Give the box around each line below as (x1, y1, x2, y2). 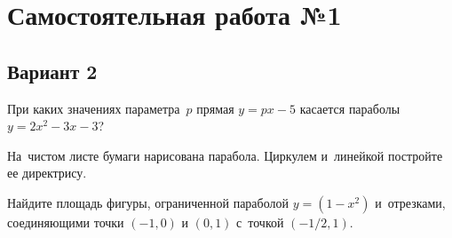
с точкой (236, 212, 284, 231)
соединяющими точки (7, 212, 124, 231)
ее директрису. (7, 163, 87, 182)
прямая (196, 99, 234, 117)
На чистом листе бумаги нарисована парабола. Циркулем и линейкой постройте (7, 146, 443, 164)
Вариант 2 (7, 57, 98, 84)
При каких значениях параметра (7, 99, 180, 117)
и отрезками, (375, 193, 446, 211)
